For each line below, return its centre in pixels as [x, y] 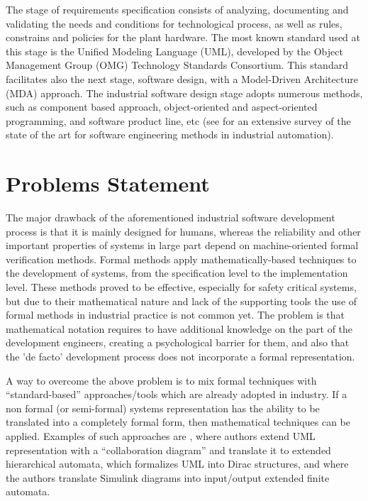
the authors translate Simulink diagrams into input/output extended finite [168, 477]
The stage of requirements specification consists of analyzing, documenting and [177, 9]
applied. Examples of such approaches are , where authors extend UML [161, 435]
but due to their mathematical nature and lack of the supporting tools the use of [182, 301]
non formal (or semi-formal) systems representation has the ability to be [163, 408]
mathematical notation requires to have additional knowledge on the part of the [179, 328]
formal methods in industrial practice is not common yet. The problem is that [175, 315]
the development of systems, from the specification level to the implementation [177, 273]
